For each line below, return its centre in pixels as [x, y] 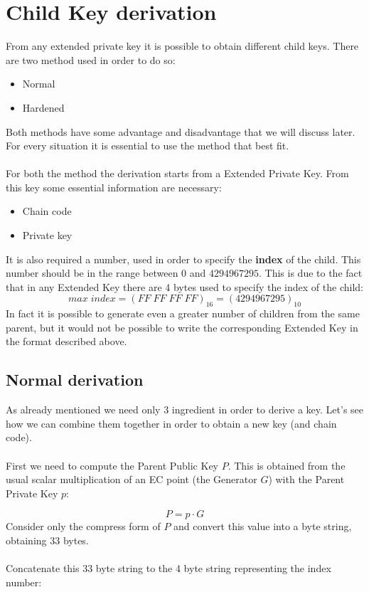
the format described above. [66, 341]
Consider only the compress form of [83, 526]
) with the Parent [306, 479]
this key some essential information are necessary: [114, 187]
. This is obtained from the [287, 465]
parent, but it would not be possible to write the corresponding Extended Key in [182, 327]
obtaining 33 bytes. [47, 540]
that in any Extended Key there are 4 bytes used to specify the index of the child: [184, 286]
